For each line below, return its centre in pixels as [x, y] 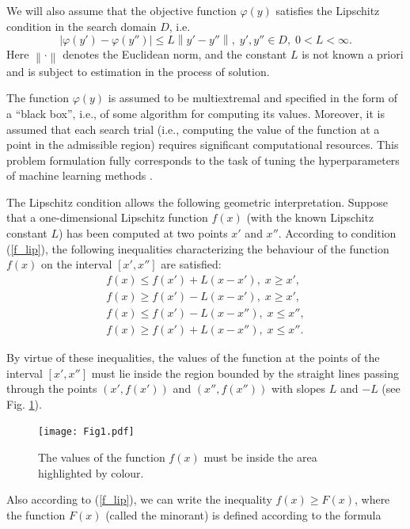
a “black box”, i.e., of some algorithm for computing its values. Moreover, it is [196, 113]
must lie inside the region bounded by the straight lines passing [245, 373]
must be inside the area [260, 457]
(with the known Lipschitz [310, 217]
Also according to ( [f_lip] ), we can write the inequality [139, 499]
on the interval [77, 264]
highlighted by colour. [91, 472]
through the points [52, 388]
